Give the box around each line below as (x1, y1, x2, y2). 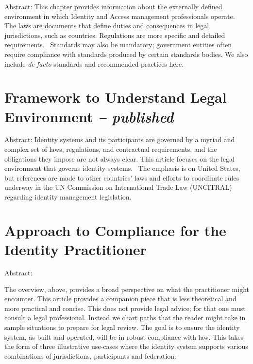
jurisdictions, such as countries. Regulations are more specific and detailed (4, 30, 225, 40)
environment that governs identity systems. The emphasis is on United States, (4, 163, 240, 173)
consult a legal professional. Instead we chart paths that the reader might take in (4, 312, 246, 323)
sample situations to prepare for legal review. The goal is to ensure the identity (4, 322, 240, 332)
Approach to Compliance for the (4, 220, 226, 240)
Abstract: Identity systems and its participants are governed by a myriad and (4, 134, 235, 145)
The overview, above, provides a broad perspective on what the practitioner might (4, 284, 249, 294)
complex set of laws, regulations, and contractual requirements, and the (4, 144, 217, 154)
